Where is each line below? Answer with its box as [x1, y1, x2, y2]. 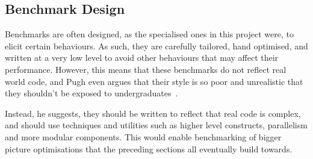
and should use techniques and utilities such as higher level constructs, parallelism [5, 119, 308, 131]
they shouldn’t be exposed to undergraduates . [5, 87, 178, 99]
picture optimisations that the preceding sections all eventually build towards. [5, 142, 293, 155]
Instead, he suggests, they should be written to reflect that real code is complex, [5, 107, 301, 119]
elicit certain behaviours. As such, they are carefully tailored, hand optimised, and [5, 39, 308, 52]
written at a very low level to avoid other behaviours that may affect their [5, 51, 279, 64]
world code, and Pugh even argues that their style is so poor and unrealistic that [5, 75, 303, 87]
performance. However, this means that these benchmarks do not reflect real [5, 63, 287, 75]
